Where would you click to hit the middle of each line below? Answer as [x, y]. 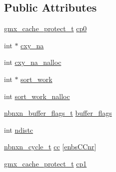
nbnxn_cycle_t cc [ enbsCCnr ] [50, 147]
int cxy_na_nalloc [33, 62]
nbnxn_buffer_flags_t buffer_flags [58, 113]
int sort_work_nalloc [37, 96]
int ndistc [19, 130]
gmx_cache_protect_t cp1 [45, 163]
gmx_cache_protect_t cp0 [45, 28]
